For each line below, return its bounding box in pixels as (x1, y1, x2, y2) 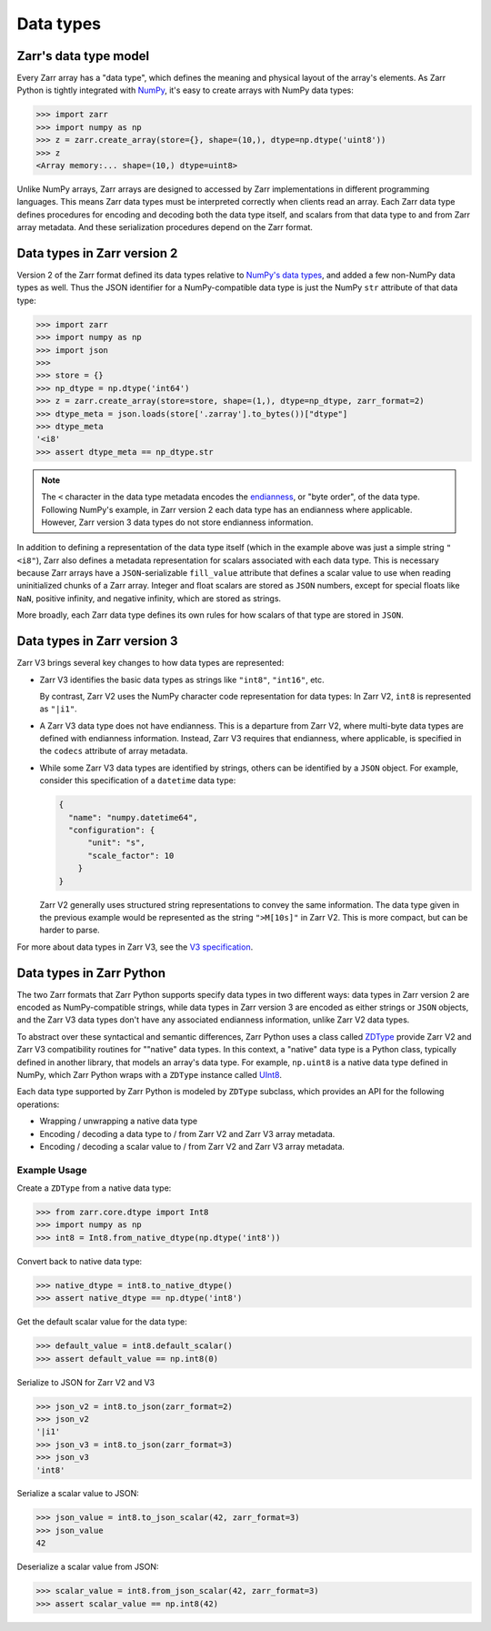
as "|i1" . (39, 703, 77, 714)
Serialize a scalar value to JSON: (16, 1488, 140, 1499)
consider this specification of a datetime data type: (39, 775, 236, 786)
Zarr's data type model (16, 48, 150, 64)
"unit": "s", (87, 838, 145, 848)
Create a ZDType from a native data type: (16, 1183, 172, 1193)
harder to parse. (39, 924, 100, 936)
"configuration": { (68, 825, 155, 836)
